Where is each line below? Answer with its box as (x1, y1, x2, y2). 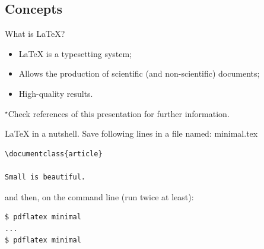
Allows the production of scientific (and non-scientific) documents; (18, 67, 260, 80)
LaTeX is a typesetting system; (18, 47, 132, 59)
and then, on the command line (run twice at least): (5, 190, 194, 203)
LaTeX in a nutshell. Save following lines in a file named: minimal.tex (5, 127, 258, 140)
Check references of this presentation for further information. (8, 107, 230, 119)
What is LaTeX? (5, 27, 65, 40)
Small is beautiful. (5, 172, 86, 181)
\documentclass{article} (5, 149, 103, 158)
